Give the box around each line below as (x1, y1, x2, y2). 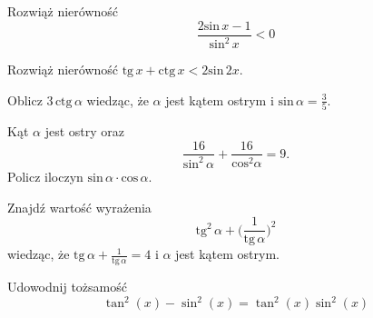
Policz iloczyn (7, 166, 83, 185)
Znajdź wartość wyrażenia (7, 197, 152, 216)
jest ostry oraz (44, 121, 124, 140)
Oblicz (7, 90, 43, 109)
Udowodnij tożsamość (7, 276, 127, 295)
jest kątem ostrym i (165, 90, 274, 109)
